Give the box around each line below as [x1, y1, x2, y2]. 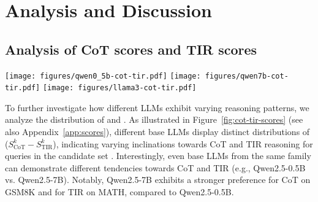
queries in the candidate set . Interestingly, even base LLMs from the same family [5, 149, 311, 162]
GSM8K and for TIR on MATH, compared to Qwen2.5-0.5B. [5, 185, 234, 198]
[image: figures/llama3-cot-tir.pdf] [42, 84, 197, 93]
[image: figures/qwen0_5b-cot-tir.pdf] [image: [5, 71, 201, 80]
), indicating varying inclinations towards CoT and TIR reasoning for [53, 137, 313, 150]
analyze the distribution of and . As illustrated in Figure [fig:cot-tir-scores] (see [5, 113, 303, 126]
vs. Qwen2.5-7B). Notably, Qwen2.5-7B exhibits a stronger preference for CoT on [5, 173, 311, 186]
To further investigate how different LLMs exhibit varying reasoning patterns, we [5, 101, 309, 114]
